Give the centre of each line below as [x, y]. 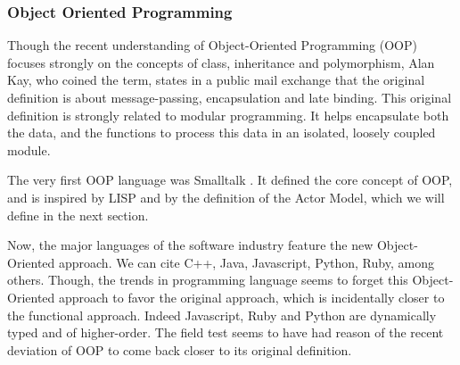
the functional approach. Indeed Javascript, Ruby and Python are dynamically [222, 315]
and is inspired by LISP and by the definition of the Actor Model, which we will [226, 197]
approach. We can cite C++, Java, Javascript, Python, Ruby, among [246, 262]
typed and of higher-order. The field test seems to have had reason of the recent [226, 332]
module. [29, 149]
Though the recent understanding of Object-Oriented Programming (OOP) [212, 45]
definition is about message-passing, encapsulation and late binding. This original [230, 97]
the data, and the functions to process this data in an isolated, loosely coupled [222, 133]
